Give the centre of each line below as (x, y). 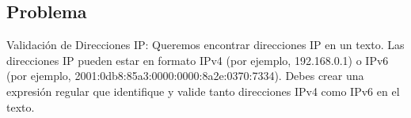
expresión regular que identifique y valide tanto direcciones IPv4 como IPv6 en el (203, 91)
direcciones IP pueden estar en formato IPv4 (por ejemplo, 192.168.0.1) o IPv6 (198, 60)
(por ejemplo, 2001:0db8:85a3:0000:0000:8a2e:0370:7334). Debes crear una (185, 76)
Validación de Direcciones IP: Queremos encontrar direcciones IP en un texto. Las (205, 45)
